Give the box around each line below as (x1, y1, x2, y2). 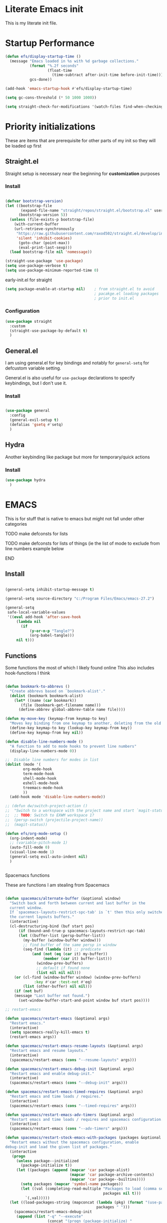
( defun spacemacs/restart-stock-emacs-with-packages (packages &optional (5, 1135, 162, 1140)
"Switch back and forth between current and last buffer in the (9, 900, 146, 906)
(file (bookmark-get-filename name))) (20, 702, 101, 708)
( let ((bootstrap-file (5, 203, 52, 208)
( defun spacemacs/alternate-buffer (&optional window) (5, 896, 121, 901)
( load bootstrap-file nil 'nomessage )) (9, 249, 92, 255)
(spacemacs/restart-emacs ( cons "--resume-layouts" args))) (9, 1057, 137, 1062)
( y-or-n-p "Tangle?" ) (29, 628, 75, 633)
